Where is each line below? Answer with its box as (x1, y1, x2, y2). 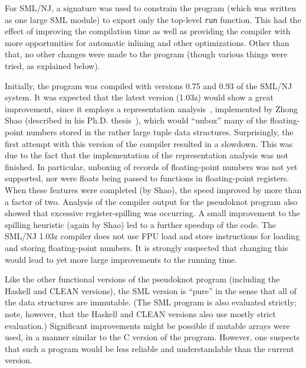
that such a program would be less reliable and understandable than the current (5, 342, 294, 354)
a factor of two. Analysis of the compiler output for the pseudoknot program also (5, 195, 298, 207)
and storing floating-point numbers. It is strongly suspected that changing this (5, 241, 288, 253)
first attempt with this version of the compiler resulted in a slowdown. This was (5, 137, 293, 149)
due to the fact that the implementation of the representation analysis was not (5, 149, 289, 161)
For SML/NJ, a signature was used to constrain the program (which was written (5, 2, 296, 14)
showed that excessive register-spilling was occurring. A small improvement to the (5, 207, 300, 219)
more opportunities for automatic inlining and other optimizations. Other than (5, 36, 289, 48)
